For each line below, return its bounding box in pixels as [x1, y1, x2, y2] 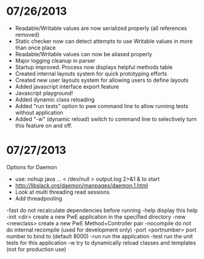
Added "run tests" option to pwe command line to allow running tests [15, 102, 189, 109]
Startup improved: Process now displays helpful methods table [15, 63, 173, 71]
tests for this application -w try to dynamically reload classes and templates [6, 239, 196, 246]
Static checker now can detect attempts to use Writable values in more [15, 37, 193, 45]
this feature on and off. [15, 122, 72, 129]
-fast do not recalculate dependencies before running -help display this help [6, 206, 198, 214]
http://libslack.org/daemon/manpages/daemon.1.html [15, 181, 149, 189]
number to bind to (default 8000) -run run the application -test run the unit [6, 232, 193, 239]
